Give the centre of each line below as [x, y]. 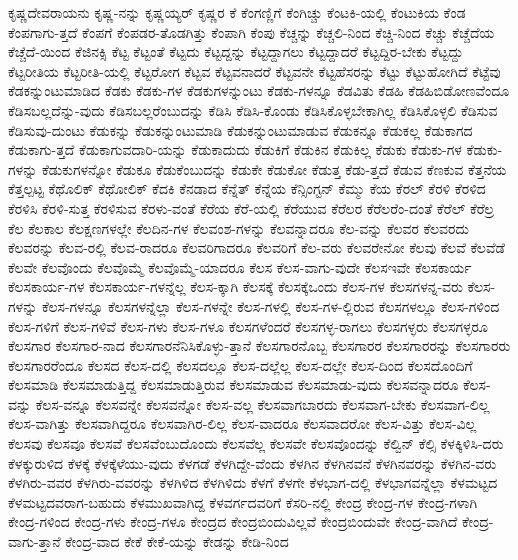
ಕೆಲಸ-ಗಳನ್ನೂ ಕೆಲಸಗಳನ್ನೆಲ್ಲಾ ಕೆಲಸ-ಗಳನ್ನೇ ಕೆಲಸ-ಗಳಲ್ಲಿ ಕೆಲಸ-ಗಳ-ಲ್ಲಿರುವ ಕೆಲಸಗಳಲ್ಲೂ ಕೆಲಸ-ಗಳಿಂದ [270, 305]
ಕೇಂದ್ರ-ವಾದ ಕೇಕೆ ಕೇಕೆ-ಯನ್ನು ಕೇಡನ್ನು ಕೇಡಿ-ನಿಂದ [177, 541]
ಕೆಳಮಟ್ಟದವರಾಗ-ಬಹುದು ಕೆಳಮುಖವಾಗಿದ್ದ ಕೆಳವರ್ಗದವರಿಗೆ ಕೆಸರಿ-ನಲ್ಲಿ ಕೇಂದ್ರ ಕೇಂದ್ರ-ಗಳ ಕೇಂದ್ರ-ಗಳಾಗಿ [243, 501]
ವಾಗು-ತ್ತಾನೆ [34, 541]
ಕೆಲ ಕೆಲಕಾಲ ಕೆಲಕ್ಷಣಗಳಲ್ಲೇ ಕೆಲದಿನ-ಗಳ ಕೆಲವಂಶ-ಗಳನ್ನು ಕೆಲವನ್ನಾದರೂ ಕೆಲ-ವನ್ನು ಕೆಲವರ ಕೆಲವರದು [238, 227]
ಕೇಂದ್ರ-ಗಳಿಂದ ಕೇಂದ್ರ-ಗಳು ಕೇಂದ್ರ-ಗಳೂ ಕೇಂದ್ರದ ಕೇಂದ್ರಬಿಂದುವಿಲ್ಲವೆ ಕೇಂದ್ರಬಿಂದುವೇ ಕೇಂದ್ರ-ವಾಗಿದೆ [233, 521]
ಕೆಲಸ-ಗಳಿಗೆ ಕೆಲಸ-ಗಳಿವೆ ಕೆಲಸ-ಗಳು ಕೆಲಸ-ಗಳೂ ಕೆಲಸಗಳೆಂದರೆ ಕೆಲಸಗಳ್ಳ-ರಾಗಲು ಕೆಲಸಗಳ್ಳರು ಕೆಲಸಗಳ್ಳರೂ [248, 325]
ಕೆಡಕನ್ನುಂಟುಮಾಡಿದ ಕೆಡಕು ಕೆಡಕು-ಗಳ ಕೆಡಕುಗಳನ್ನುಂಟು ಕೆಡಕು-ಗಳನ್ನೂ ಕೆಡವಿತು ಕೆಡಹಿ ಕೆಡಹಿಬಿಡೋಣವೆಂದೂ [259, 90]
